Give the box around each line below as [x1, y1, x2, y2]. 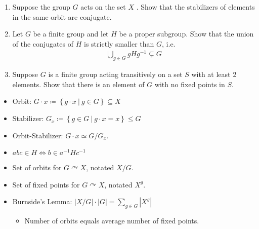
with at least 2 [191, 69, 237, 80]
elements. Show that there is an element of [12, 79, 145, 89]
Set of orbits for [12, 162, 62, 173]
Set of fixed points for [12, 179, 80, 189]
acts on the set [80, 2, 126, 12]
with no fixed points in [154, 79, 225, 89]
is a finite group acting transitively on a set [48, 69, 183, 80]
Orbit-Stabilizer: [12, 130, 63, 140]
